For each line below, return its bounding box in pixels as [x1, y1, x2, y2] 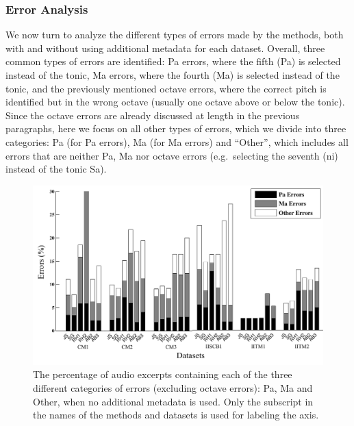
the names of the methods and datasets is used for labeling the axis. [33, 408, 319, 422]
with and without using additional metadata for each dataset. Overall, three [5, 40, 325, 55]
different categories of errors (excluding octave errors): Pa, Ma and [33, 381, 313, 395]
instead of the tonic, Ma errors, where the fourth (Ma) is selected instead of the [5, 68, 340, 82]
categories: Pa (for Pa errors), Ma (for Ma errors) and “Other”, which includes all [5, 134, 349, 149]
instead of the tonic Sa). [5, 162, 107, 176]
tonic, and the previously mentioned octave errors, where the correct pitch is [5, 81, 327, 95]
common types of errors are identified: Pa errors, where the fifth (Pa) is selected [5, 54, 341, 68]
